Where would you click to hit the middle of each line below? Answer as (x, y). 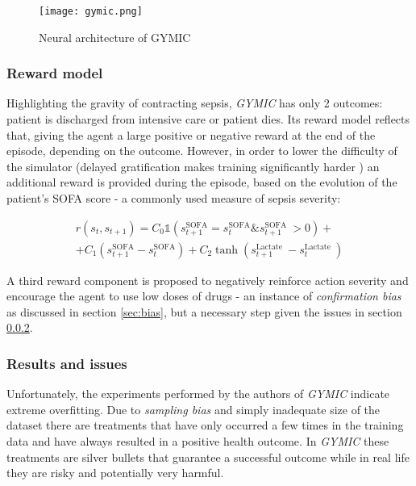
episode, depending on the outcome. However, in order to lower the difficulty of (202, 151)
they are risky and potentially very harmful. (115, 473)
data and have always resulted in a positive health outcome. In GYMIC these (198, 441)
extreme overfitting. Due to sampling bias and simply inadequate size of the (193, 409)
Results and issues (67, 363)
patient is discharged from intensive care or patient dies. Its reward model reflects (208, 119)
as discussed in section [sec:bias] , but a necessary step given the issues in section (204, 311)
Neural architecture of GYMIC (115, 37)
